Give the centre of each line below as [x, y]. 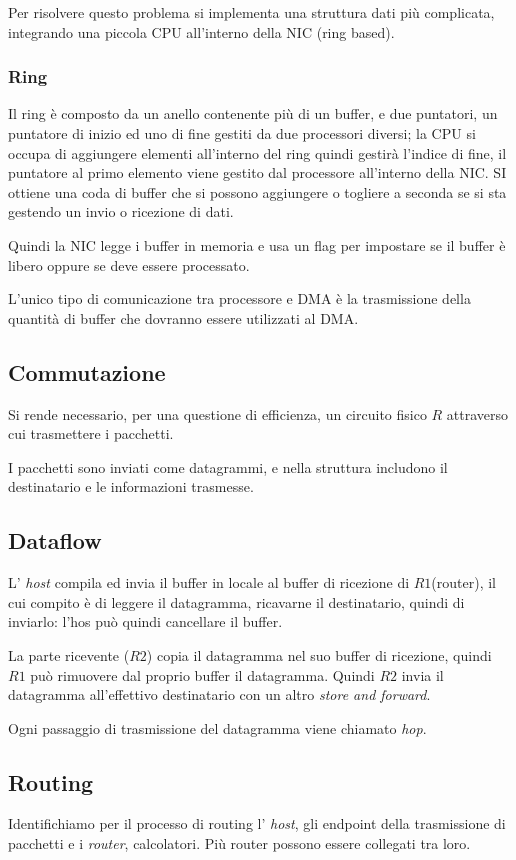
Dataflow [55, 540]
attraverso [477, 413]
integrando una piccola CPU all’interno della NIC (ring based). [201, 31]
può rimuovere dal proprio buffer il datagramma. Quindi [202, 674]
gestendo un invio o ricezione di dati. [121, 211]
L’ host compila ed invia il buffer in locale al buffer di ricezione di [209, 582]
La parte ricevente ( [69, 654]
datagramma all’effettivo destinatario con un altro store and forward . [219, 694]
